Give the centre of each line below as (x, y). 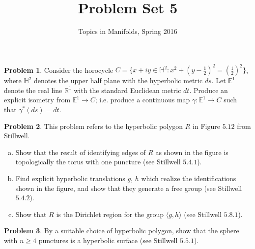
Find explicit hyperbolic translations (70, 178)
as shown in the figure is (192, 152)
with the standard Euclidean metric (127, 90)
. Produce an (209, 90)
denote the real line (33, 90)
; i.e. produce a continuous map (142, 100)
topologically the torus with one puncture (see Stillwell (98, 162)
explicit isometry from (37, 100)
